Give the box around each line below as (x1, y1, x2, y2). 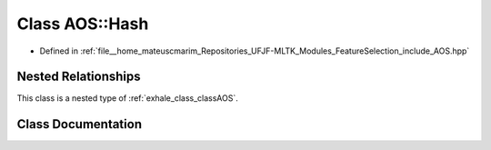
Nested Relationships (16, 69, 141, 85)
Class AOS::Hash (16, 14, 149, 34)
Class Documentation (16, 116, 143, 132)
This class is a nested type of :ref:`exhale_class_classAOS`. (16, 93, 238, 104)
